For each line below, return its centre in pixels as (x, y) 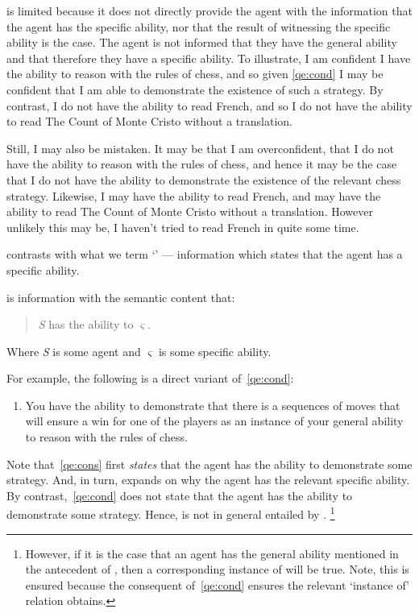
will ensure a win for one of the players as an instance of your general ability (214, 421)
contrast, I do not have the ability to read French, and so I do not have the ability (209, 105)
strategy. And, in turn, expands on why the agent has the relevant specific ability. (208, 480)
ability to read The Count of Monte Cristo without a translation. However (190, 211)
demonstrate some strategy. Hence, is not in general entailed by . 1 (171, 513)
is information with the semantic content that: (121, 297)
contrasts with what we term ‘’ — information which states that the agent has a (205, 254)
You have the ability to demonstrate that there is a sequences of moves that (213, 405)
